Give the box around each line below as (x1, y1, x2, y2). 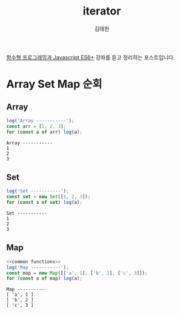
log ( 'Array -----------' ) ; (6, 117, 75, 123)
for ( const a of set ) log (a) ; (6, 200, 83, 206)
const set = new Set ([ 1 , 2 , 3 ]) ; (6, 194, 91, 200)
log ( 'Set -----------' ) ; (6, 188, 69, 194)
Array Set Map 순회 (6, 77, 102, 91)
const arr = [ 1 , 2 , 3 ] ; (6, 123, 67, 129)
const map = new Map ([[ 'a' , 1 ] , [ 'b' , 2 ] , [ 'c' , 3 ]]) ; (6, 270, 148, 276)
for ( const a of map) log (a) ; (6, 275, 83, 282)
